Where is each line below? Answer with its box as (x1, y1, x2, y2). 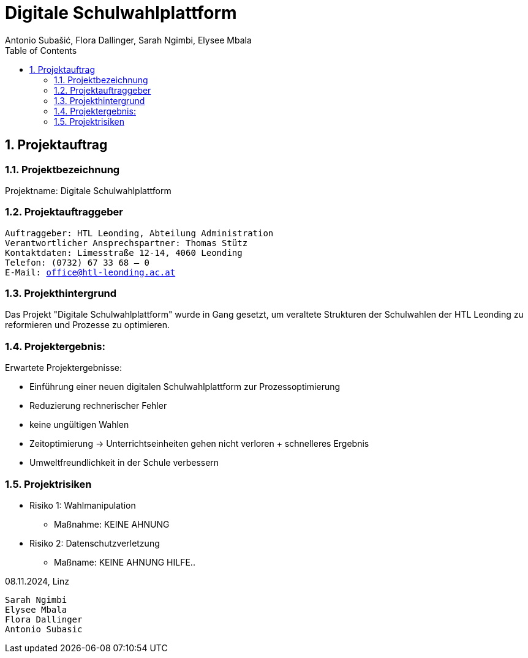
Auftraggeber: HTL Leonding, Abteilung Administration (5, 228, 274, 238)
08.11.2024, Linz (5, 575, 69, 586)
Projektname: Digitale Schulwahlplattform (5, 185, 172, 196)
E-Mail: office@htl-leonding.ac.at (5, 267, 176, 277)
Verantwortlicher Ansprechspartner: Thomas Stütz (5, 237, 248, 248)
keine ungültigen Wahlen (29, 419, 129, 430)
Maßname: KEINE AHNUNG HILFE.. (54, 556, 195, 567)
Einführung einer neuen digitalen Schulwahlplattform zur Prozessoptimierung (29, 381, 341, 392)
